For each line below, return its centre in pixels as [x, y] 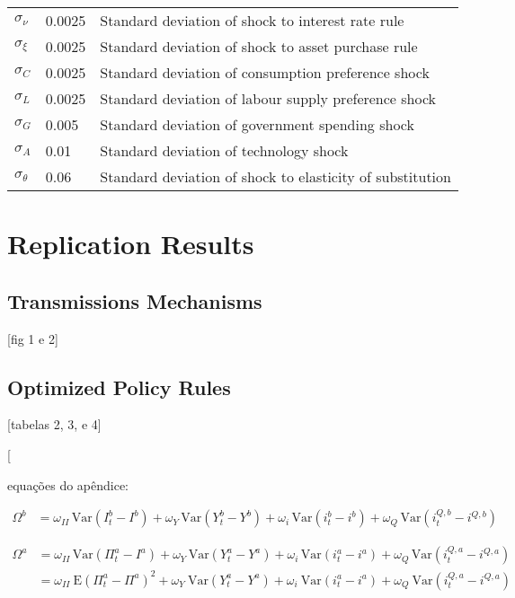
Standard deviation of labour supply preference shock [268, 98]
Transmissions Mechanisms [135, 300]
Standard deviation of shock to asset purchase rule [259, 46]
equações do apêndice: [68, 484]
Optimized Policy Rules [119, 387]
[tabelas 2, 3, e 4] [54, 424]
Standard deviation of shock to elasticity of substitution [275, 176]
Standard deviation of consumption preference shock [265, 72]
